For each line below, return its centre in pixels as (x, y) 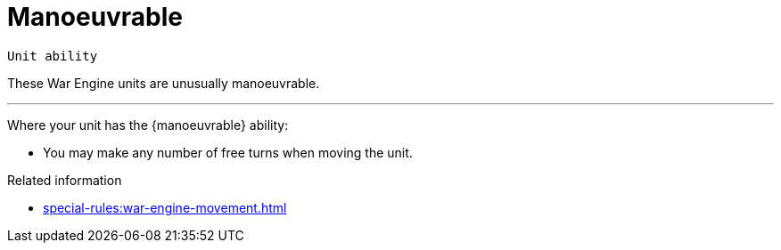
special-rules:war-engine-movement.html (165, 207)
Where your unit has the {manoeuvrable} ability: (148, 125)
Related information (65, 180)
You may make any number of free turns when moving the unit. (228, 152)
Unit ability (53, 56)
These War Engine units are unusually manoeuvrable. (164, 83)
